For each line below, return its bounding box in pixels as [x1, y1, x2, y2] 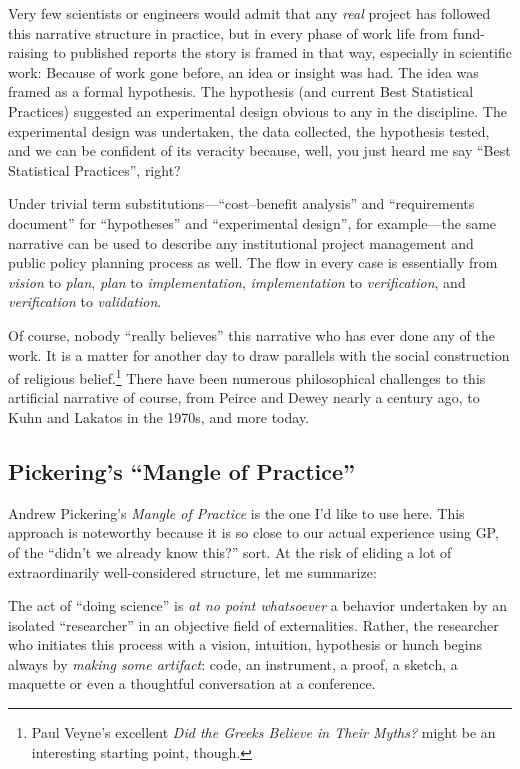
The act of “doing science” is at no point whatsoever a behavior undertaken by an [8, 595, 508, 616]
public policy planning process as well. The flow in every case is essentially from [8, 252, 498, 273]
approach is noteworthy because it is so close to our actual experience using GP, [8, 522, 499, 543]
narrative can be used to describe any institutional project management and [8, 232, 474, 253]
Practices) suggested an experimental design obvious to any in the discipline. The [8, 100, 507, 121]
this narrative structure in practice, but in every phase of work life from [8, 22, 449, 43]
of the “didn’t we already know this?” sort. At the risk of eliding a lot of [8, 541, 452, 562]
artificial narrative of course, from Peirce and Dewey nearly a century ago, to [8, 387, 480, 408]
